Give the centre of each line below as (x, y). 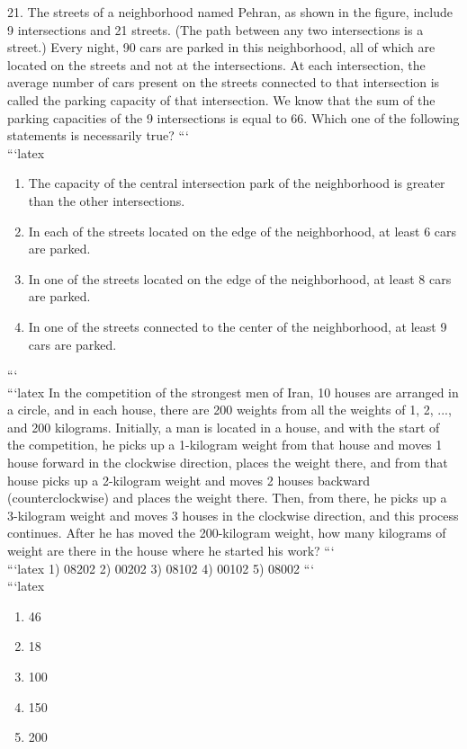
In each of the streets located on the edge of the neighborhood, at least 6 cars (242, 231)
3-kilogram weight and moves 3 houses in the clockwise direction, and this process (233, 515)
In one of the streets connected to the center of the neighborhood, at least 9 (238, 326)
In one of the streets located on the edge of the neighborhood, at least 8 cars (240, 278)
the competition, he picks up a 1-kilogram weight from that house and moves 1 (225, 445)
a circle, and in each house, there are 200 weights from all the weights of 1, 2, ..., (229, 410)
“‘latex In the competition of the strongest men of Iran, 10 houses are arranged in (233, 392)
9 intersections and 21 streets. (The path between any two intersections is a (216, 29)
